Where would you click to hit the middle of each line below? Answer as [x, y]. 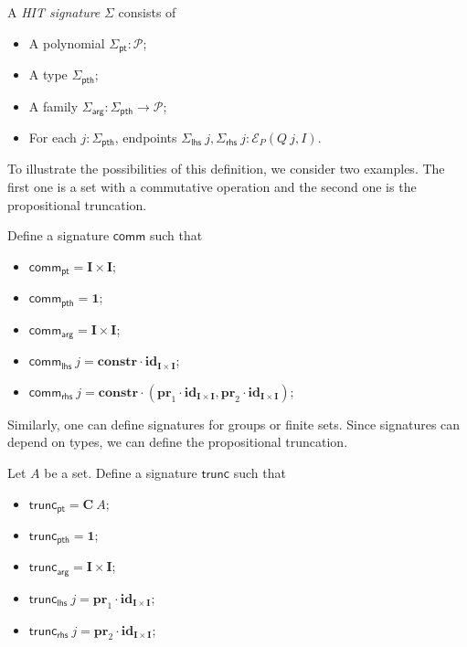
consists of [147, 12]
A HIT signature [54, 12]
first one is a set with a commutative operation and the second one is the [212, 186]
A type [48, 74]
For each [53, 137]
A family [53, 106]
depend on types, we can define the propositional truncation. [178, 442]
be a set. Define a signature [121, 472]
